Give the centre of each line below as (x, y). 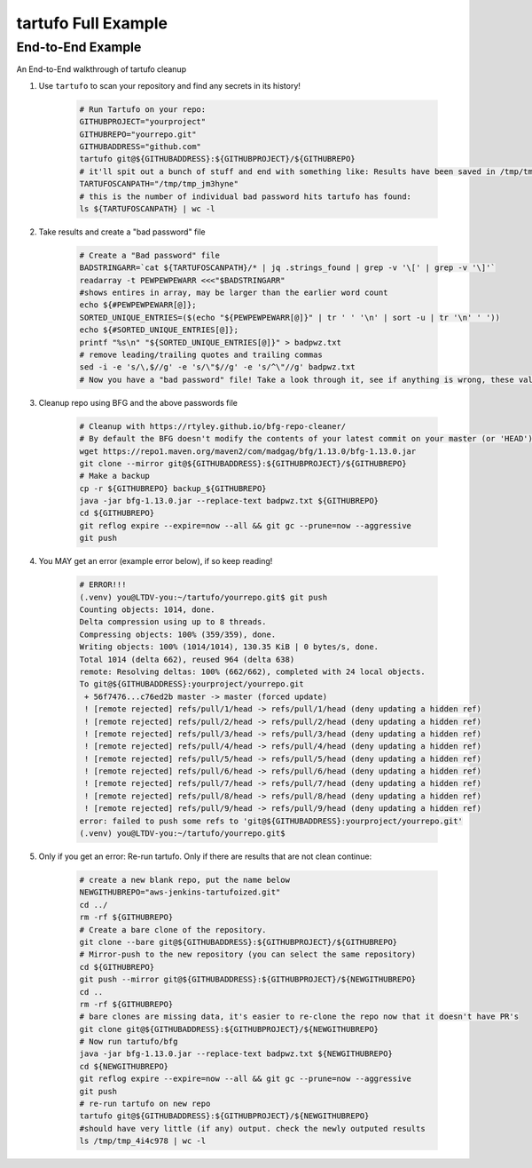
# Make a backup (115, 476)
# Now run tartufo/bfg (129, 1042)
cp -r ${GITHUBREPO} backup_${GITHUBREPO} (173, 488)
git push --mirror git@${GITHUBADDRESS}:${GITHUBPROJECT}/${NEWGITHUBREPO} (248, 980)
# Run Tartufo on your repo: (143, 109)
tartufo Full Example (92, 23)
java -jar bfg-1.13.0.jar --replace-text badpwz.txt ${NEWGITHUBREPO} (236, 1054)
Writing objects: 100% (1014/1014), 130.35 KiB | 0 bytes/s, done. (229, 647)
